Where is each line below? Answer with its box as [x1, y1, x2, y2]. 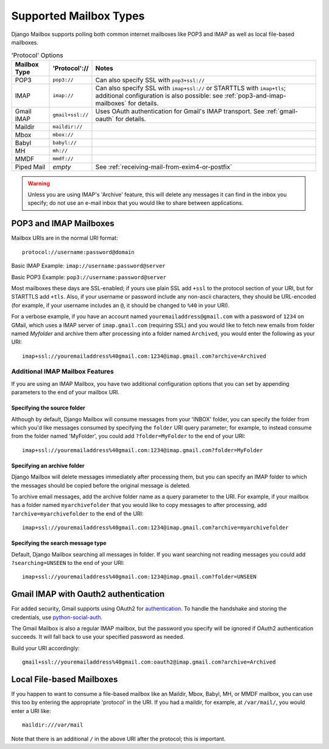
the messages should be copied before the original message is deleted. [11, 481, 191, 489]
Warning [27, 180, 50, 187]
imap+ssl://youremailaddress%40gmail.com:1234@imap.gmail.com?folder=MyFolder [22, 447, 263, 453]
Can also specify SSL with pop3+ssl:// [95, 76, 205, 84]
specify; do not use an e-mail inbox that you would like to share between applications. [27, 199, 244, 207]
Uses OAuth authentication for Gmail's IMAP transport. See [95, 107, 265, 115]
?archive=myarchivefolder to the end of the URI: [11, 509, 144, 517]
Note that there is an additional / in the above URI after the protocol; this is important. [11, 735, 226, 742]
